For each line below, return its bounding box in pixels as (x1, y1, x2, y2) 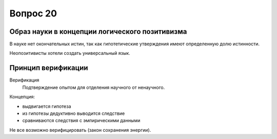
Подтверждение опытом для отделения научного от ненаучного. (22, 84, 165, 90)
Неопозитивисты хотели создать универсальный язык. (9, 50, 130, 56)
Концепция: (9, 94, 35, 100)
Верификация (9, 77, 39, 83)
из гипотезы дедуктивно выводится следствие (22, 110, 125, 116)
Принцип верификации (9, 64, 88, 72)
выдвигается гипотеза (22, 103, 71, 109)
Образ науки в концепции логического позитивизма (9, 27, 187, 36)
